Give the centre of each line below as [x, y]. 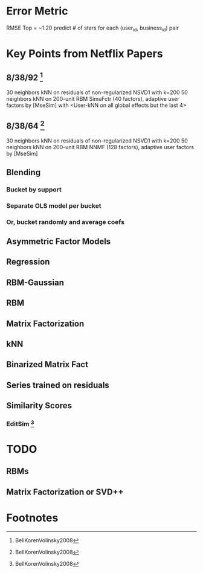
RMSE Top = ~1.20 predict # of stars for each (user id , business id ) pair [93, 28]
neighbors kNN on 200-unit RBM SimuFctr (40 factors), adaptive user [93, 98]
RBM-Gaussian [35, 282]
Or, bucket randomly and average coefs [66, 222]
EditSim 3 [20, 423]
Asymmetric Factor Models [59, 242]
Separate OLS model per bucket [54, 205]
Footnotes [32, 518]
